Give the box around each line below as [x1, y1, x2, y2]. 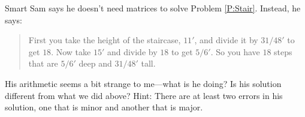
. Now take [51, 45, 91, 58]
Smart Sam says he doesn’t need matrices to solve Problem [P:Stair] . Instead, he [5, 2, 301, 14]
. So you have [210, 45, 260, 58]
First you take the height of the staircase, [28, 34, 181, 46]
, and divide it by [194, 34, 258, 46]
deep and [78, 57, 112, 70]
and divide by [107, 45, 158, 58]
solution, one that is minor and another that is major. [5, 101, 203, 113]
